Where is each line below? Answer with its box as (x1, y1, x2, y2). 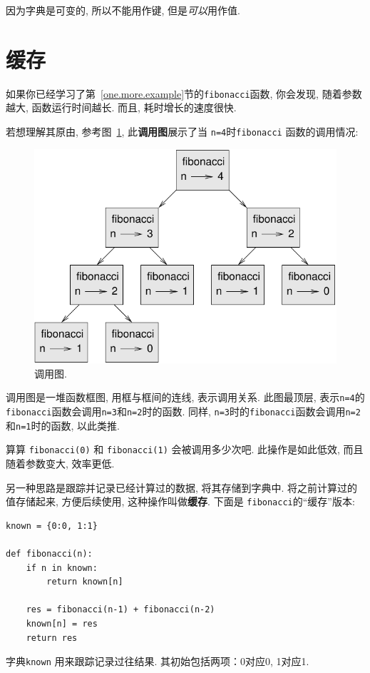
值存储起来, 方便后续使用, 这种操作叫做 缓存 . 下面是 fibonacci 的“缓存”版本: (6, 494, 355, 509)
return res (26, 632, 78, 643)
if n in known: (26, 562, 98, 573)
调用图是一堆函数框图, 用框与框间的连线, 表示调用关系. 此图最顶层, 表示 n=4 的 (6, 390, 365, 405)
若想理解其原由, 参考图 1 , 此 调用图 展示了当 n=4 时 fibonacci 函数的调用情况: (6, 123, 359, 138)
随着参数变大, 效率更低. (6, 455, 115, 470)
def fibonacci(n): (6, 548, 93, 559)
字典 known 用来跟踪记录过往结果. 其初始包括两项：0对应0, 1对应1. (6, 654, 309, 669)
